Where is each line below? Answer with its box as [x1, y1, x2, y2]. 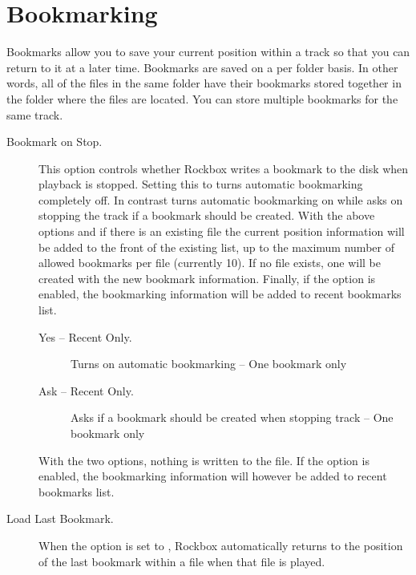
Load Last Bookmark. [6, 510, 114, 527]
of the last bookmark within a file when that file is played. [38, 553, 325, 569]
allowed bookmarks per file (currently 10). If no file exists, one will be [38, 254, 381, 271]
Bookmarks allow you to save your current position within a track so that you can [6, 43, 410, 60]
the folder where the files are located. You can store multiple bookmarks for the [6, 90, 398, 107]
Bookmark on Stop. [6, 133, 103, 150]
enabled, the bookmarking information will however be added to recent [38, 468, 387, 484]
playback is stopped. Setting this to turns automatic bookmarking [38, 176, 363, 192]
